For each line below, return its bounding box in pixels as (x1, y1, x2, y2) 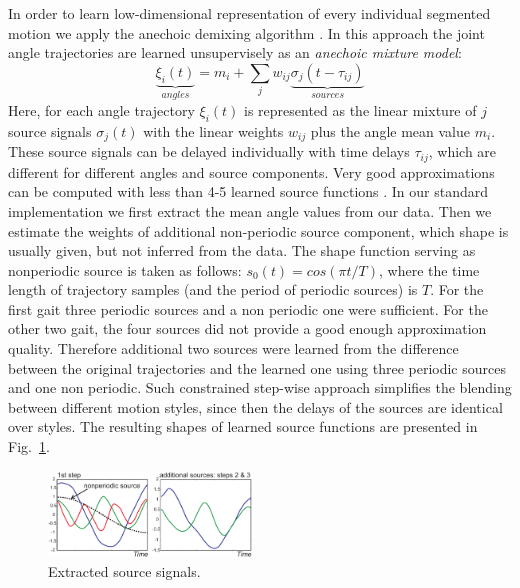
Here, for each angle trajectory (8, 100, 195, 121)
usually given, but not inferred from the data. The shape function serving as (8, 240, 476, 261)
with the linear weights (143, 120, 284, 141)
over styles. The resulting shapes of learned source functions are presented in (8, 416, 478, 437)
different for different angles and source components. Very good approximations (8, 161, 495, 182)
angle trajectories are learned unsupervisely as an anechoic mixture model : (8, 42, 462, 63)
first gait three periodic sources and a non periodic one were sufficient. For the (8, 298, 488, 319)
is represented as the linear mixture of (243, 100, 477, 121)
